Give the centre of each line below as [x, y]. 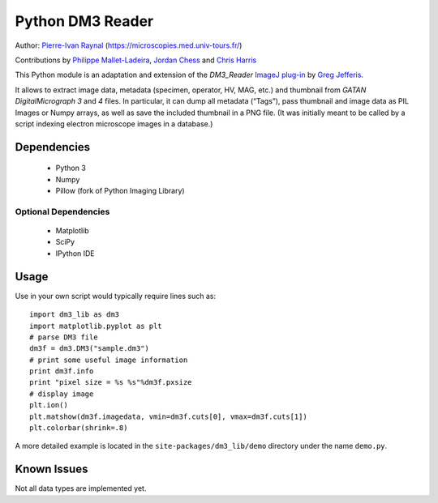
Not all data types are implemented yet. [81, 488]
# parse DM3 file [64, 337]
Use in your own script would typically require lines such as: [116, 296]
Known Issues [52, 469]
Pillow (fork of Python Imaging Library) [120, 191]
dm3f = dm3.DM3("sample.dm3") [90, 349]
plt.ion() [49, 405]
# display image [62, 394]
